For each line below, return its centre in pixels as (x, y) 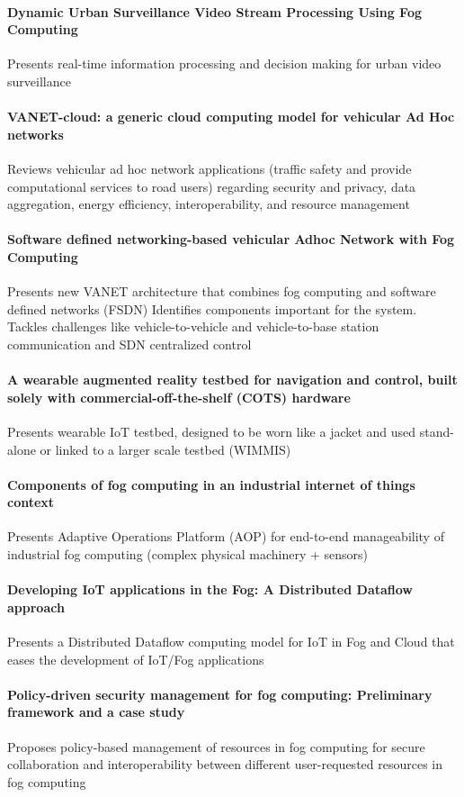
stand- (437, 431)
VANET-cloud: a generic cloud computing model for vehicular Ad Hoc (231, 117)
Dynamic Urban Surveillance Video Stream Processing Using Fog (214, 11)
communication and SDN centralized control (129, 344)
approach (36, 607)
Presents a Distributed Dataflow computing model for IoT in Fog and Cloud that (231, 642)
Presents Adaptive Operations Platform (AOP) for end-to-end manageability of (226, 536)
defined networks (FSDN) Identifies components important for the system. (212, 308)
